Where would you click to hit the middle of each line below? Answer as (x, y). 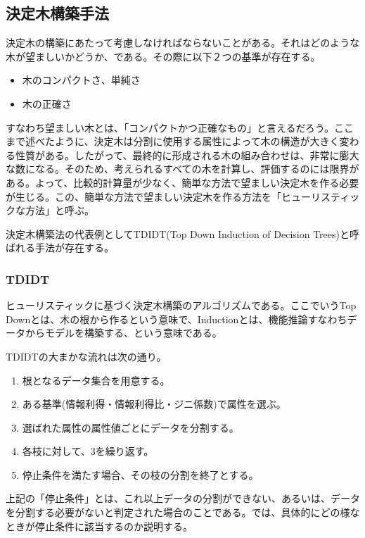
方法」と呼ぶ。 (59, 210)
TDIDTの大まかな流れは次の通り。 (86, 356)
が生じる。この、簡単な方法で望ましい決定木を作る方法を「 (143, 196)
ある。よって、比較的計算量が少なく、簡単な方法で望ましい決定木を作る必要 (182, 182)
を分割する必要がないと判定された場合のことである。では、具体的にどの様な (183, 512)
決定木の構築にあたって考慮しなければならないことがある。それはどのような (183, 43)
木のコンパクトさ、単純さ (81, 80)
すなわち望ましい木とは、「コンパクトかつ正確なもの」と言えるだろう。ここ (180, 127)
